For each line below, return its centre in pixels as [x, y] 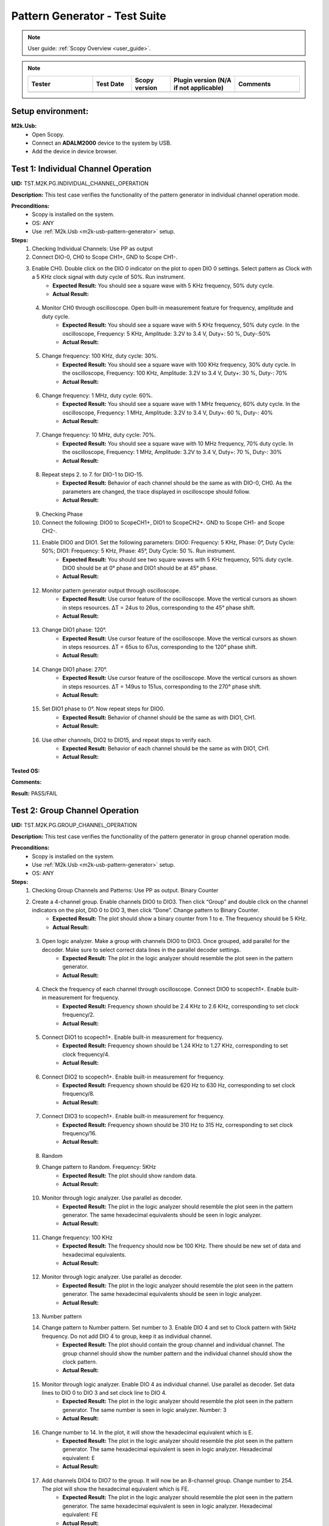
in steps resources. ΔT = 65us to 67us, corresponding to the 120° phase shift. [160, 647]
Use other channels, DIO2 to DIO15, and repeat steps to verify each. [127, 740]
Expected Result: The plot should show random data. [130, 1176]
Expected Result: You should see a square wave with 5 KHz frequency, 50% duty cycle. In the [181, 325]
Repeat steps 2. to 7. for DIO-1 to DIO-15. [92, 475]
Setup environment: [50, 111]
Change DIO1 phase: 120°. [74, 630]
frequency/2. [79, 1015]
